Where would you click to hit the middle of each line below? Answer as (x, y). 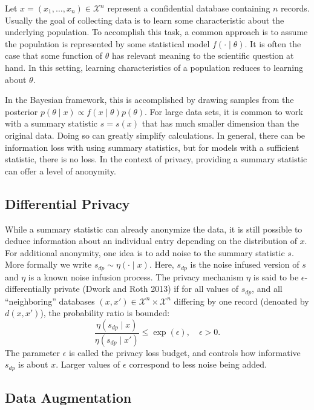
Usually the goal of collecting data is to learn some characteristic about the (145, 20)
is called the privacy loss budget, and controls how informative (185, 352)
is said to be (276, 276)
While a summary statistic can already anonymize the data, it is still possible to (154, 229)
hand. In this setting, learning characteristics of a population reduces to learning (154, 67)
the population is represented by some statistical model (107, 43)
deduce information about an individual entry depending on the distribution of (151, 241)
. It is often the (273, 43)
